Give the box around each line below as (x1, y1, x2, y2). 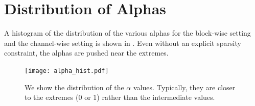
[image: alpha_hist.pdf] (25, 67, 109, 74)
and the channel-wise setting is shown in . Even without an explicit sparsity (4, 37, 241, 48)
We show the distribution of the (25, 82, 124, 92)
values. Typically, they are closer (133, 82, 236, 92)
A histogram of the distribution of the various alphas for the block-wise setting (4, 28, 251, 38)
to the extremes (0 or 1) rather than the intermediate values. (25, 92, 215, 102)
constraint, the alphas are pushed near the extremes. (4, 47, 169, 58)
